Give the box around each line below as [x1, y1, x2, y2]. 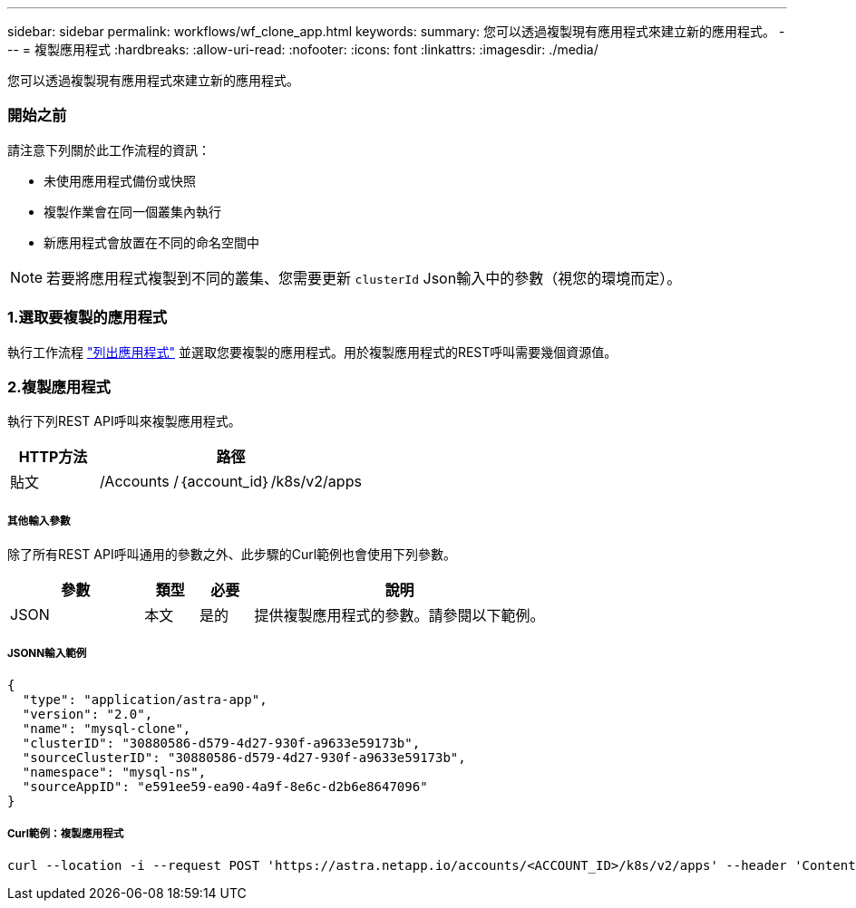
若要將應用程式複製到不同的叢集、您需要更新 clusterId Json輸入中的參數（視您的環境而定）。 [46, 268, 682, 287]
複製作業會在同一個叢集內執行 [44, 203, 221, 219]
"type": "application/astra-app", [22, 691, 267, 707]
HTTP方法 [18, 448, 88, 467]
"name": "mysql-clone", [22, 720, 191, 736]
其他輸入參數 [7, 514, 71, 527]
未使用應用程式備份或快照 [44, 172, 196, 188]
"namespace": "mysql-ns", [22, 764, 207, 779]
